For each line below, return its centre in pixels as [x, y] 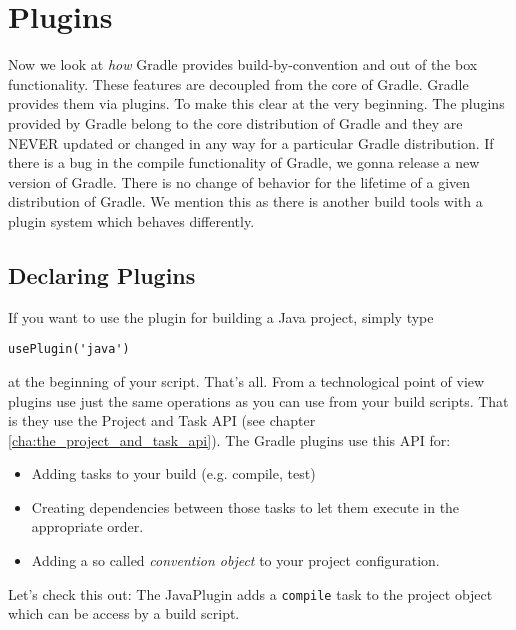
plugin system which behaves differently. [131, 220]
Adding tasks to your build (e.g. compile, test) [173, 473]
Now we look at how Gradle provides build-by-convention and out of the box [243, 64]
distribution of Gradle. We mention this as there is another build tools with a [245, 201]
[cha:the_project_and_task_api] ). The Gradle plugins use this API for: [229, 439]
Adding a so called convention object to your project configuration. [235, 560]
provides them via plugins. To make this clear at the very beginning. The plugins [256, 103]
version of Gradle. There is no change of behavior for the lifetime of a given [239, 181]
